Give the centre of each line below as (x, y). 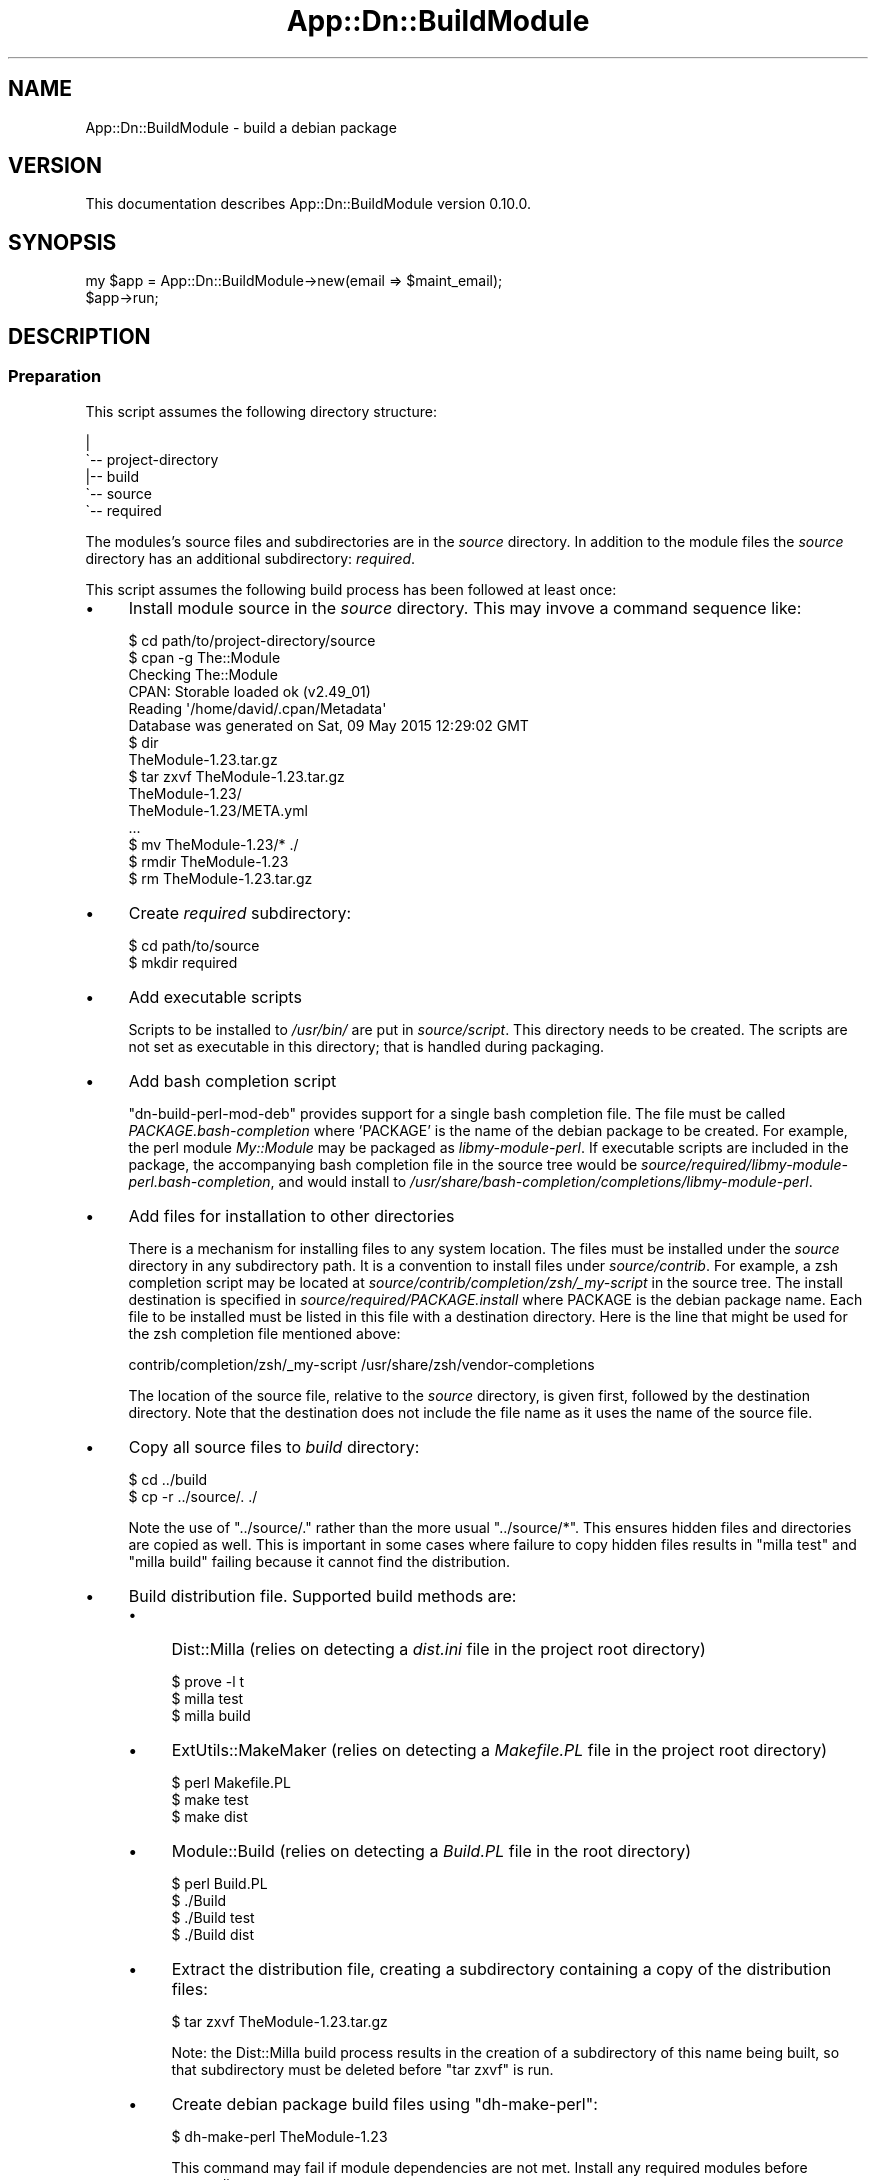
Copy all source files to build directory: (274, 1446)
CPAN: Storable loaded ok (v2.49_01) (249, 691)
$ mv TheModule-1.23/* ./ (213, 844)
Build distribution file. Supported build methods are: (322, 1595)
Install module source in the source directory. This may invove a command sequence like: (465, 607)
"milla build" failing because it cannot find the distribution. (319, 1561)
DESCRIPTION (79, 336)
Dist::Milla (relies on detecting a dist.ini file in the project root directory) (438, 1648)
